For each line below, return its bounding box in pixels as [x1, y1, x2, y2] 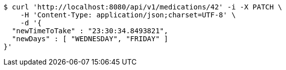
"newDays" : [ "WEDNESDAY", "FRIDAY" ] [12, 35, 168, 43]
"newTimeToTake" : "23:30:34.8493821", [12, 27, 168, 35]
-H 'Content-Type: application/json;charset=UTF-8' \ [20, 11, 236, 19]
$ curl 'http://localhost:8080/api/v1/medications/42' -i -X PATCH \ [4, 3, 282, 11]
